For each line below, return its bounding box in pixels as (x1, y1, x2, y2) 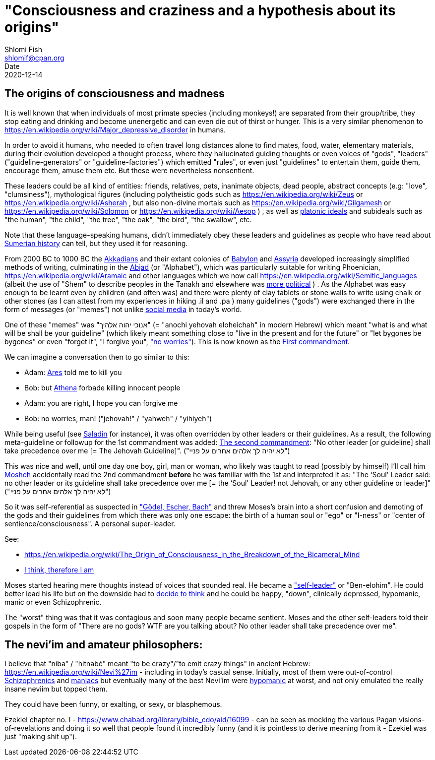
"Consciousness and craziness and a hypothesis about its (4, 2, 396, 19)
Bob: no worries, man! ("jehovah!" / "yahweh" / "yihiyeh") (24, 414, 212, 423)
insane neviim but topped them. (4, 685, 108, 694)
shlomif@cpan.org (4, 53, 64, 62)
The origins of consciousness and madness (4, 87, 225, 100)
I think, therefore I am (24, 565, 94, 574)
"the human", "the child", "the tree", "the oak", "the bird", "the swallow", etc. (4, 215, 252, 224)
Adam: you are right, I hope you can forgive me (24, 398, 178, 407)
